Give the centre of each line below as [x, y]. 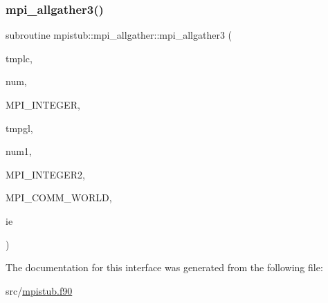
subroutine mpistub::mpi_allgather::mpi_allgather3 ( [119, 35]
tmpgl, [19, 128]
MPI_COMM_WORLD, [59, 198]
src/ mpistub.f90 [39, 290]
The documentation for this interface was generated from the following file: [164, 267]
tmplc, [19, 58]
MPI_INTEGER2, [45, 174]
